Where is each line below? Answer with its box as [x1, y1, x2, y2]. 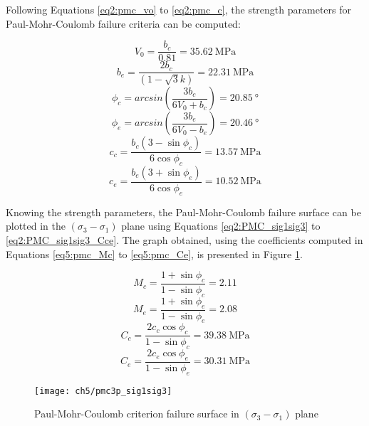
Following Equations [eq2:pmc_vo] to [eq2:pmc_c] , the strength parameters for [6, 2, 351, 16]
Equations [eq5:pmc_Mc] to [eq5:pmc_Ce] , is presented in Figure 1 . [6, 246, 303, 261]
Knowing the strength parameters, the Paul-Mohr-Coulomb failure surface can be [6, 204, 361, 219]
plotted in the [6, 218, 66, 233]
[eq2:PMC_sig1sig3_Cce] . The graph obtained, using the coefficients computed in [6, 233, 363, 247]
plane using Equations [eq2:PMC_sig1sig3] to [121, 218, 321, 233]
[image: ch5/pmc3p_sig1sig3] [34, 385, 172, 396]
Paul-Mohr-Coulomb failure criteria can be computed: [6, 16, 241, 31]
